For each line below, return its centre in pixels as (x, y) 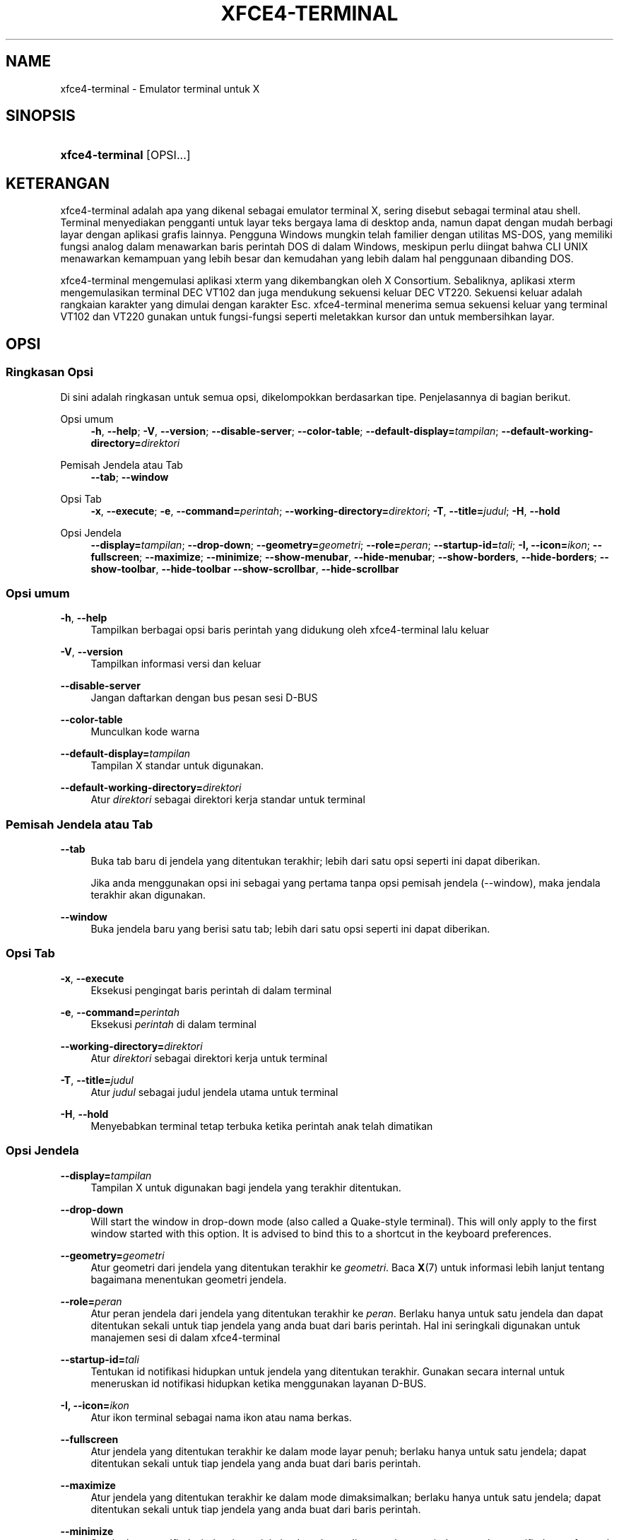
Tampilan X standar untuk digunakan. (177, 766)
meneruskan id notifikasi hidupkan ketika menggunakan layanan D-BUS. (259, 1383)
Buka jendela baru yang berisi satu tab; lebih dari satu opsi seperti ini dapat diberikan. (290, 929)
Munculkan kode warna (145, 732)
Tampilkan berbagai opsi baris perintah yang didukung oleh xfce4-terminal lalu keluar (290, 630)
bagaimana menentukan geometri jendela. (189, 1279)
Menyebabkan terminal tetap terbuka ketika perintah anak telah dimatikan (262, 1126)
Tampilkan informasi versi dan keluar (176, 664)
